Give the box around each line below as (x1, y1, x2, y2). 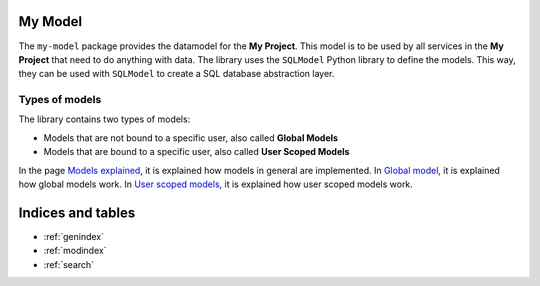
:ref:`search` (43, 258, 95, 270)
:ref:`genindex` (43, 230, 105, 242)
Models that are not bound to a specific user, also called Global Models (43, 131, 339, 144)
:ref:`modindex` (43, 245, 107, 257)
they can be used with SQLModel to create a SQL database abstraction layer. (18, 68, 335, 80)
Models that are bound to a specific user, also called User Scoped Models (43, 146, 350, 158)
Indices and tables (18, 204, 136, 221)
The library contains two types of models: (18, 113, 191, 125)
